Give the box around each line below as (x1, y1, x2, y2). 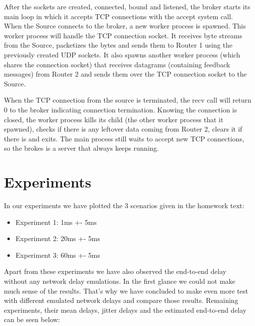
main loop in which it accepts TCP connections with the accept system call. (4, 11, 233, 21)
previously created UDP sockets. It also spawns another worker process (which (4, 49, 240, 59)
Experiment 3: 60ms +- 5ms (15, 249, 100, 260)
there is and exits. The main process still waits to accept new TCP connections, (4, 133, 244, 143)
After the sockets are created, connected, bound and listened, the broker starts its (4, 1, 251, 11)
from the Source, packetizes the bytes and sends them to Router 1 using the (4, 40, 232, 50)
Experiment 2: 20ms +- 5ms (15, 233, 100, 244)
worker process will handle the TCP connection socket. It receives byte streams (4, 30, 242, 40)
